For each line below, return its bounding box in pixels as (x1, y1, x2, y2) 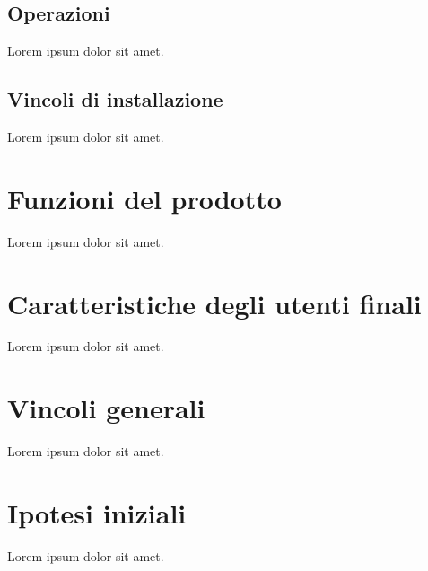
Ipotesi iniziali (7, 494, 187, 531)
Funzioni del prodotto (7, 180, 282, 216)
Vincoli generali (7, 390, 205, 426)
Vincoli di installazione (7, 85, 223, 113)
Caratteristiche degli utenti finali (7, 285, 422, 321)
